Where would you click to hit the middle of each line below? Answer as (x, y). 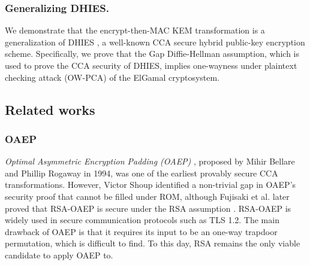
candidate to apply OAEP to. (59, 255)
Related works (50, 109)
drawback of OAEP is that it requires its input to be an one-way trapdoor (141, 231)
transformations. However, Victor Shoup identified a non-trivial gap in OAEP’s (151, 185)
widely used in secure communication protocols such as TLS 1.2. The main (142, 220)
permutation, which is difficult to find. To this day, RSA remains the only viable (153, 243)
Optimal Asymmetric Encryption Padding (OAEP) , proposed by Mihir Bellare (150, 161)
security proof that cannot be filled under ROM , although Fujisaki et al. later (147, 196)
